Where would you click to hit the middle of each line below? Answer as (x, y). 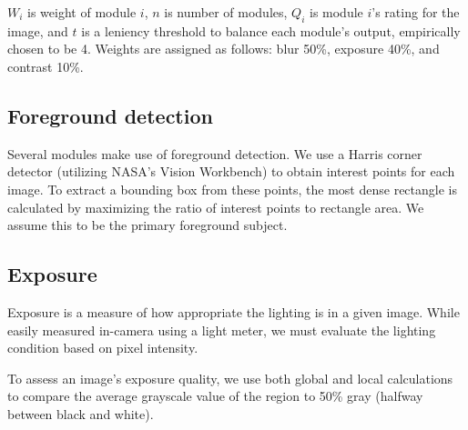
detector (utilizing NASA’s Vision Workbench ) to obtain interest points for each (231, 171)
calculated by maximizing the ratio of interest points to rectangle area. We (216, 207)
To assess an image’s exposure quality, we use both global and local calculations (230, 378)
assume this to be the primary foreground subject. (148, 225)
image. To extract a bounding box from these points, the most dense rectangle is (232, 189)
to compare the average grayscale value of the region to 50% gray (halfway (215, 396)
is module (336, 12)
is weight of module (82, 12)
